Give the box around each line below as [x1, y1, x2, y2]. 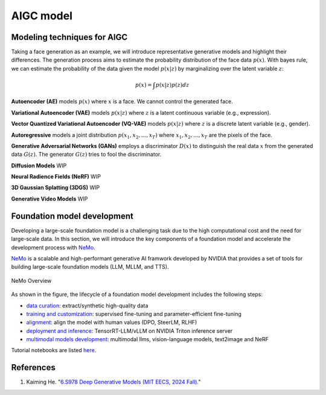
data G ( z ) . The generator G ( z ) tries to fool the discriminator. [11, 151, 162, 158]
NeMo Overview [11, 277, 52, 284]
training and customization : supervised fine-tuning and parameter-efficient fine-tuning [26, 310, 241, 317]
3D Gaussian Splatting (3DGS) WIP [11, 184, 100, 191]
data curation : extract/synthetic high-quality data [26, 302, 149, 309]
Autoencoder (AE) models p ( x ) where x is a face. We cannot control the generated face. [11, 98, 233, 105]
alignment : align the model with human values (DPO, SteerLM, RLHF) [26, 319, 197, 326]
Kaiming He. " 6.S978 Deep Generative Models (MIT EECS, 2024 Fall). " [26, 378, 201, 386]
